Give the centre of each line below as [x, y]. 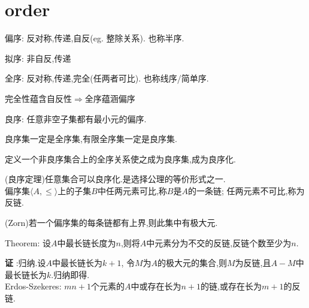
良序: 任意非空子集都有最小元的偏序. [76, 118]
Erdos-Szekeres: [33, 286]
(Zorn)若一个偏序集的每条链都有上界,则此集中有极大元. [111, 223]
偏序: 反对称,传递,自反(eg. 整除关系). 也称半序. [95, 38]
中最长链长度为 [87, 242]
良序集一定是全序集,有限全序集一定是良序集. [91, 139]
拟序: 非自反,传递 [38, 58]
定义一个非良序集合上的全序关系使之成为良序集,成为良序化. [120, 158]
